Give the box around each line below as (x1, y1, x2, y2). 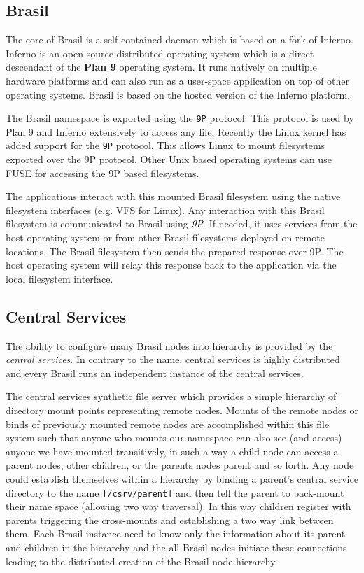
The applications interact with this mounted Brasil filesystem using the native (6, 189, 341, 204)
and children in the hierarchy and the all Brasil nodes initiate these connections (6, 540, 347, 554)
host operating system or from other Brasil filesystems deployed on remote (6, 230, 325, 245)
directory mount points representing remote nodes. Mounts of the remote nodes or (6, 403, 358, 417)
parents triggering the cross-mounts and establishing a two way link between (6, 512, 334, 527)
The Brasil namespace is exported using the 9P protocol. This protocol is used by (6, 111, 354, 125)
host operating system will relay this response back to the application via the (6, 257, 337, 272)
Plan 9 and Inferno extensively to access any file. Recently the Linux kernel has (6, 124, 346, 139)
